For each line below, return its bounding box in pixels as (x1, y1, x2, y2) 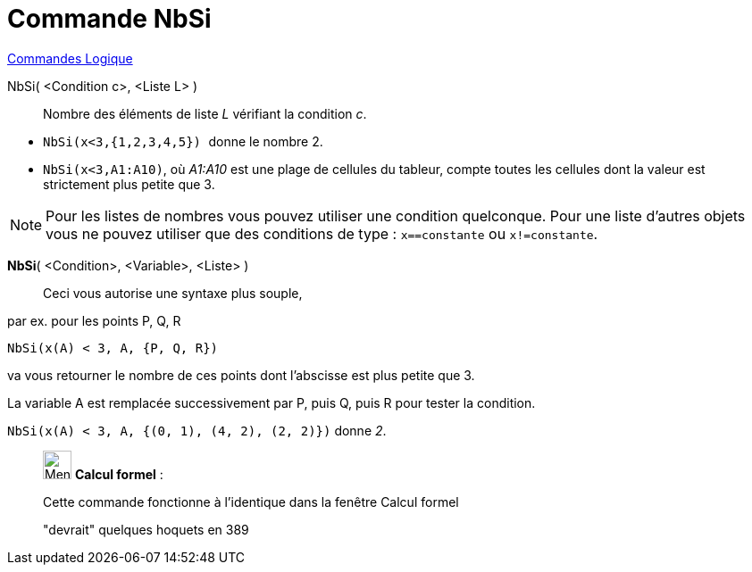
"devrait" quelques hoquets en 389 (43, 521, 249, 537)
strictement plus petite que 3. (43, 176, 215, 192)
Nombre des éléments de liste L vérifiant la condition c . (43, 105, 367, 121)
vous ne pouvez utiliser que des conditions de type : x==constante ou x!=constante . (46, 224, 598, 243)
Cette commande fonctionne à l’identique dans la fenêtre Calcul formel (43, 493, 459, 510)
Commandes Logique (7, 50, 133, 66)
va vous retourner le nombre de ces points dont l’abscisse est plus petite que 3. (7, 367, 475, 383)
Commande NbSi (7, 4, 212, 34)
